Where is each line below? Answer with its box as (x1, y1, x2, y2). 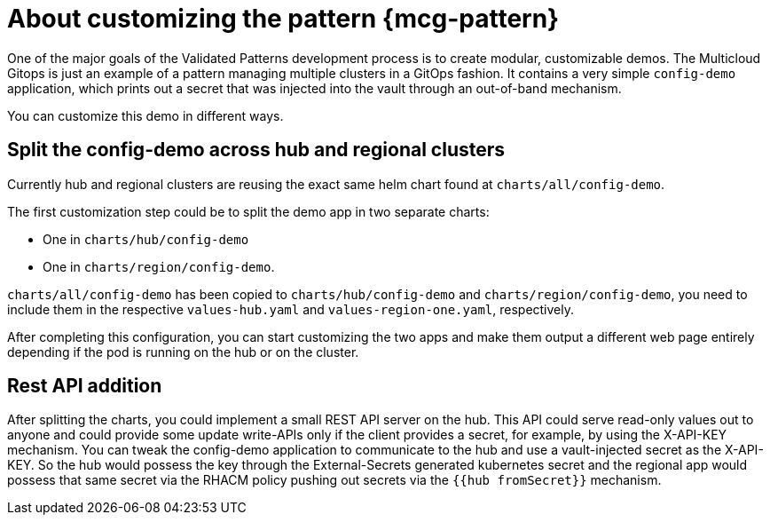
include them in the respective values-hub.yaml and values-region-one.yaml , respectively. (7, 301, 575, 317)
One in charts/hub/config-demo (43, 231, 249, 247)
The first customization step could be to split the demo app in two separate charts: (7, 203, 490, 219)
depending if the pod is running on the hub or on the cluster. (7, 344, 359, 360)
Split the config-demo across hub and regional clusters (7, 138, 506, 162)
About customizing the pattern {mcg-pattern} (7, 4, 560, 34)
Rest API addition (7, 375, 162, 398)
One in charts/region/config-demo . (43, 258, 275, 274)
